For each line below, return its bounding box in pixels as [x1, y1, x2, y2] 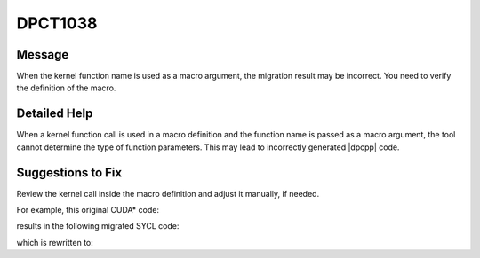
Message [16, 47, 69, 62]
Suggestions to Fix [16, 165, 123, 180]
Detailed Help [16, 106, 93, 121]
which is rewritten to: [16, 237, 93, 247]
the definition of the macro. [16, 82, 116, 93]
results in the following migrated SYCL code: [16, 221, 180, 231]
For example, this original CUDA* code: [16, 205, 160, 215]
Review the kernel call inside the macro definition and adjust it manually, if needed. [16, 188, 320, 199]
